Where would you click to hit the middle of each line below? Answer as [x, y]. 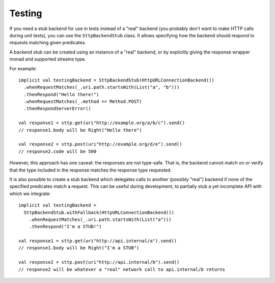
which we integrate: [30, 193]
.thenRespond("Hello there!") [61, 94]
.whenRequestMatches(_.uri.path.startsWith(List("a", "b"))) [102, 87]
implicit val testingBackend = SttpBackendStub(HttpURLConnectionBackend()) [117, 80]
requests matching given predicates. [48, 43]
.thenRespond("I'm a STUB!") [65, 227]
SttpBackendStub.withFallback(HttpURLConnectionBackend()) [99, 212]
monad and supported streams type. [48, 59]
